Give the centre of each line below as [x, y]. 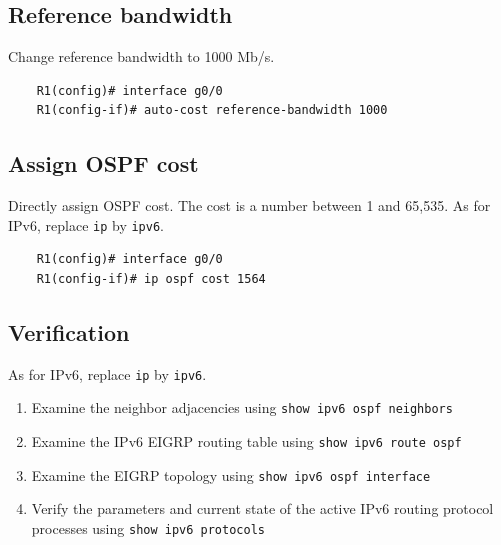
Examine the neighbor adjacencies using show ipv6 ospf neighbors [242, 407]
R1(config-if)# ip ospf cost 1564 [151, 279]
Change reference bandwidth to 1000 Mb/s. [141, 56]
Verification [69, 332]
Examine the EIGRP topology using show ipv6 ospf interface [231, 474]
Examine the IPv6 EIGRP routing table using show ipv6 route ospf [246, 441]
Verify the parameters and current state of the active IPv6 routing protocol [262, 508]
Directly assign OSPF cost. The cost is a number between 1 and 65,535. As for [249, 205]
